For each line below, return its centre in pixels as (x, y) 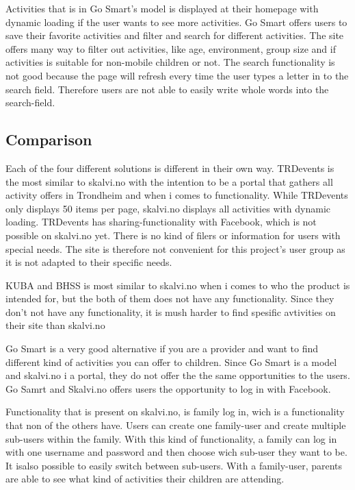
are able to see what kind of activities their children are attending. (145, 479)
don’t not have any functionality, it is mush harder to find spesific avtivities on (171, 311)
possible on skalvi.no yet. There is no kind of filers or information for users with (173, 235)
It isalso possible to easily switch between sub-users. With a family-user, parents (174, 465)
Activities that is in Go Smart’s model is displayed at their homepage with (162, 8)
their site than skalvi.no (55, 325)
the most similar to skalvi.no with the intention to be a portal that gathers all (169, 181)
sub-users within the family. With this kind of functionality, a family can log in (171, 438)
